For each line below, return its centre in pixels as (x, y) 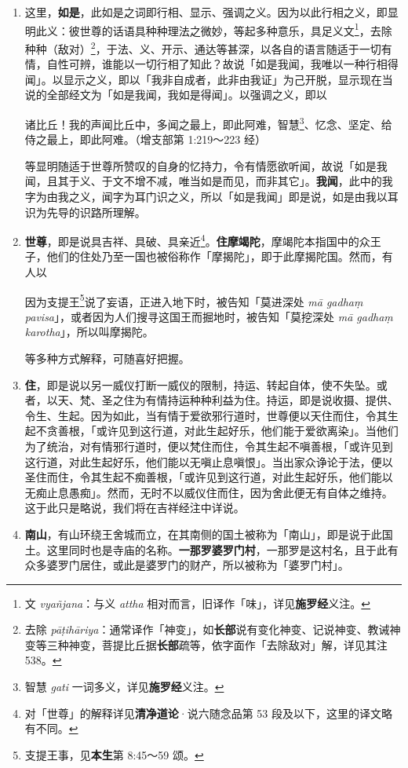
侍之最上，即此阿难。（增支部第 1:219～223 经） (146, 139)
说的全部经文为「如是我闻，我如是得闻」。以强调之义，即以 (176, 95)
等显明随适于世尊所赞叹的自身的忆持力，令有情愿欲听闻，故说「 (189, 165)
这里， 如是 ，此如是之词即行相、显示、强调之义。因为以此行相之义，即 (206, 12)
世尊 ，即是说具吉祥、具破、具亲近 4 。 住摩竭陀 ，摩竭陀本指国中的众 (197, 240)
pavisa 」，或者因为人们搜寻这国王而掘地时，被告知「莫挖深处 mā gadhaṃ (209, 316)
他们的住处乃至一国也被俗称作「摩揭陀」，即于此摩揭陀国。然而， (214, 256)
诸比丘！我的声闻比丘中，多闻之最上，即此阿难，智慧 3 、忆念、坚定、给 (208, 123)
